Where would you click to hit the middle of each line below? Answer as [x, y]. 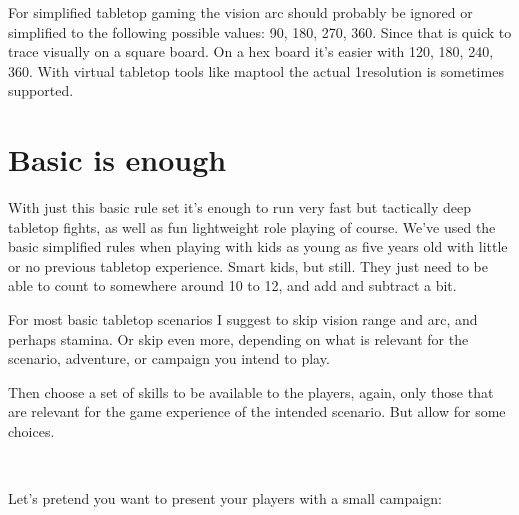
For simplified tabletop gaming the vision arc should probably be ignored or [240, 12]
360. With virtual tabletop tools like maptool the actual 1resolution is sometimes [256, 70]
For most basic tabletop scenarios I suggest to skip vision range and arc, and [243, 319]
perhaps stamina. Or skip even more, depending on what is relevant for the [238, 338]
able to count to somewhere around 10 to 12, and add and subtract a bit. [232, 285]
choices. [31, 431]
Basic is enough [117, 159]
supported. [41, 90]
